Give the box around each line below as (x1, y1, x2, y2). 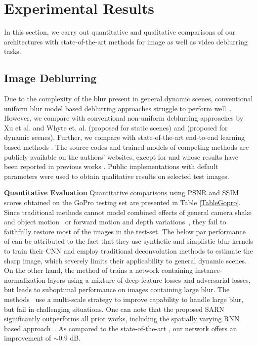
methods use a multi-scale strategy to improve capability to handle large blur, (4, 294, 244, 304)
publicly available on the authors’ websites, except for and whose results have (4, 151, 238, 162)
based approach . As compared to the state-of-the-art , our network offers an (4, 323, 237, 333)
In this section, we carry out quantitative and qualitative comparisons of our (4, 27, 236, 37)
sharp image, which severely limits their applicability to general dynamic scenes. (4, 255, 247, 265)
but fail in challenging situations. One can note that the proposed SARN (4, 303, 224, 314)
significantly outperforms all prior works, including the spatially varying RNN (4, 313, 240, 324)
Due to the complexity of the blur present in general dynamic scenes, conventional (4, 93, 253, 104)
